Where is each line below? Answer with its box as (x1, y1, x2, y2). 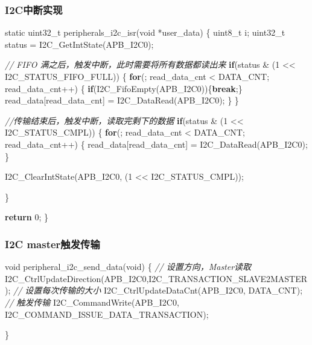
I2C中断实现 (5, 2, 63, 17)
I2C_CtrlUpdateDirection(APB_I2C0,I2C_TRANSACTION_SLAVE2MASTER (5, 272, 308, 284)
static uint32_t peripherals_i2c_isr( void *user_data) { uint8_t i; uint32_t (5, 26, 285, 39)
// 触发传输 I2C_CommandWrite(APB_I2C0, (5, 295, 179, 308)
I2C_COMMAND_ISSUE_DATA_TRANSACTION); (5, 307, 209, 320)
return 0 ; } (5, 211, 49, 223)
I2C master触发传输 (5, 236, 100, 251)
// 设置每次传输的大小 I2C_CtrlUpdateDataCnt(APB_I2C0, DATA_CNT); (13, 284, 303, 297)
